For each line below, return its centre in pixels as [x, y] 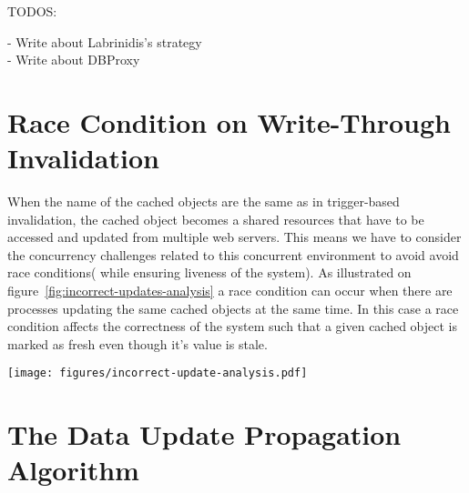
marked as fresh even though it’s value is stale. [138, 343]
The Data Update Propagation [204, 434]
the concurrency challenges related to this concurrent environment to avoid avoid [233, 254]
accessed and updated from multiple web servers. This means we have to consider [234, 237]
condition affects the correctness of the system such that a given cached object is [233, 326]
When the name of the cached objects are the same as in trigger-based [204, 201]
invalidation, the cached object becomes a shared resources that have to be [216, 219]
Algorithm [73, 470]
